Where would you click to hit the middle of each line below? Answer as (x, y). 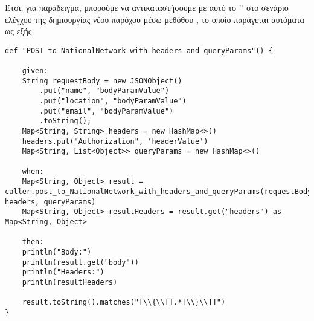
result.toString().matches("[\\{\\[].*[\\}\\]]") (124, 303)
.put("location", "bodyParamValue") (113, 101)
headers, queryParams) (50, 202)
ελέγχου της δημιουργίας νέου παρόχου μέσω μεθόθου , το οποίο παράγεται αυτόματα (155, 19)
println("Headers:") (63, 272)
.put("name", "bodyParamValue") (104, 91)
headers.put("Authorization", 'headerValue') (115, 141)
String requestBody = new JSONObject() (102, 81)
